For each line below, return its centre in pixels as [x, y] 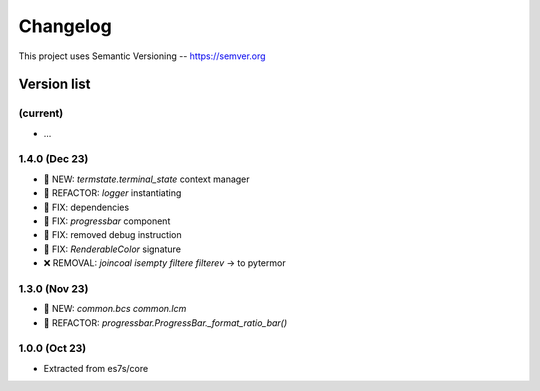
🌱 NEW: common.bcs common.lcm [115, 309]
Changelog [65, 26]
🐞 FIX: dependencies [86, 207]
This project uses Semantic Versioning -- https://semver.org [142, 56]
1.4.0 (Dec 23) [53, 159]
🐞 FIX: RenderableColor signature [112, 249]
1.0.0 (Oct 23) [52, 348]
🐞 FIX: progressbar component [107, 221]
